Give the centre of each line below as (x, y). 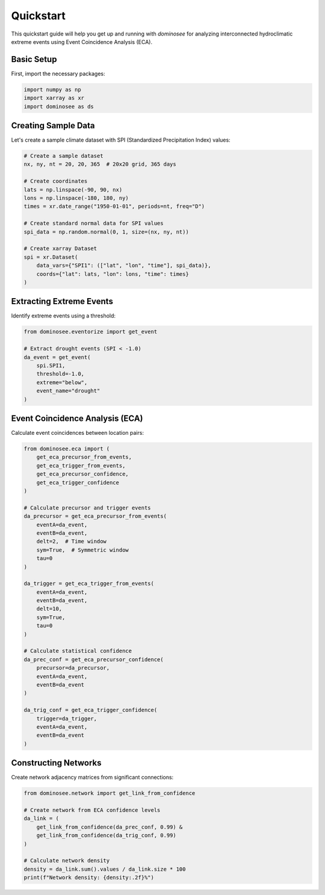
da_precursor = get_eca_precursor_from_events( (95, 516)
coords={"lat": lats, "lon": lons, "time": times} (113, 274)
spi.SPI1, (51, 365)
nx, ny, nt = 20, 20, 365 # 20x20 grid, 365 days (100, 164)
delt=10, (49, 609)
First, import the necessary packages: (58, 73)
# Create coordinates (56, 181)
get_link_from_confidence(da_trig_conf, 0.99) (107, 835)
